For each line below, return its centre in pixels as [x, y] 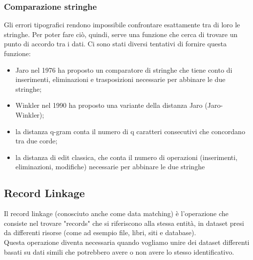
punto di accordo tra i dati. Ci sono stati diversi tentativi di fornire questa [115, 44]
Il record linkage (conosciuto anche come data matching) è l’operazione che [116, 213]
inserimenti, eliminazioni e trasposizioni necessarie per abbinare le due [120, 79]
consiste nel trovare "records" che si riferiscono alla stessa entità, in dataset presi [124, 223]
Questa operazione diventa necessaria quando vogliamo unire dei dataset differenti [127, 242]
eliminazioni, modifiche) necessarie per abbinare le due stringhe [110, 167]
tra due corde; [36, 141]
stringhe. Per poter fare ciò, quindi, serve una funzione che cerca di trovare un [121, 34]
